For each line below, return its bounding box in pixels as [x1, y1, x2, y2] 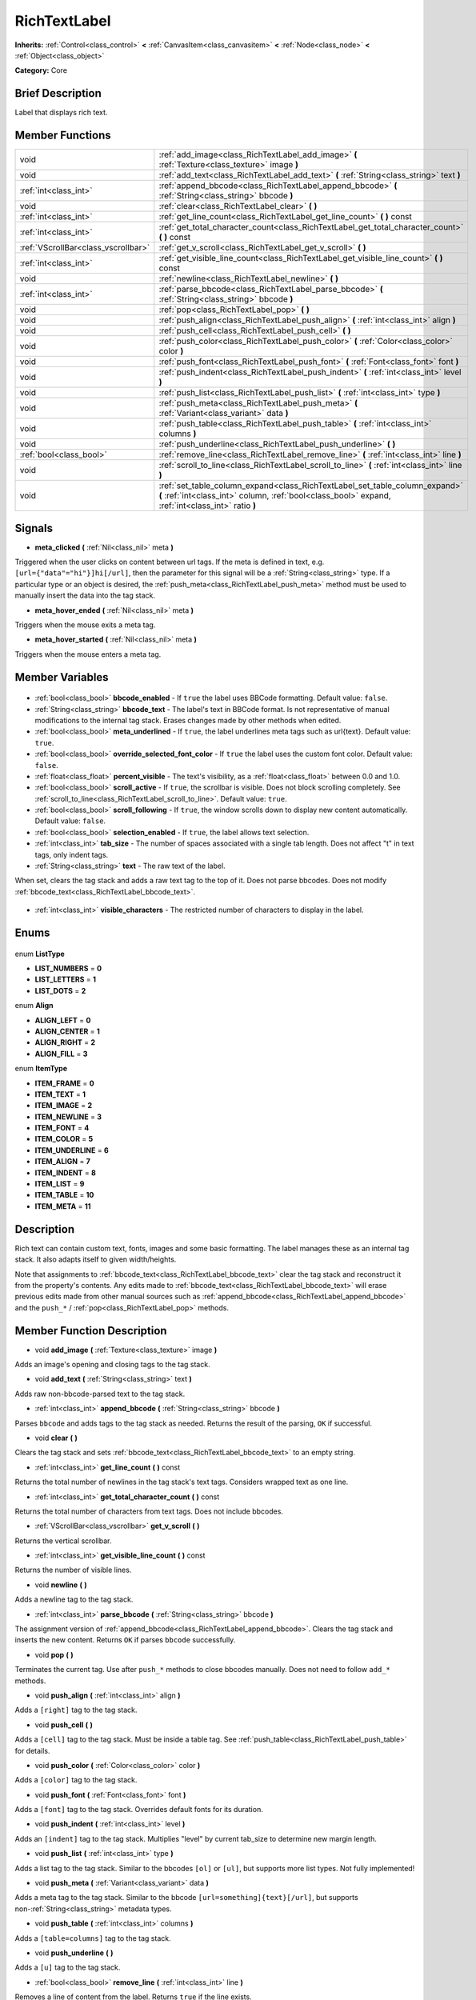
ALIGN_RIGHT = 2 [34, 1038, 96, 1047]
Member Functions [14, 129, 111, 142]
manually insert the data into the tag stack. [14, 590, 156, 600]
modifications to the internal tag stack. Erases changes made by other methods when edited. [34, 715, 342, 725]
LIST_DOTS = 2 [34, 986, 86, 995]
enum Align [14, 1001, 54, 1010]
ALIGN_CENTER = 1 [34, 1026, 100, 1036]
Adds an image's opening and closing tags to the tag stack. [14, 1359, 211, 1369]
